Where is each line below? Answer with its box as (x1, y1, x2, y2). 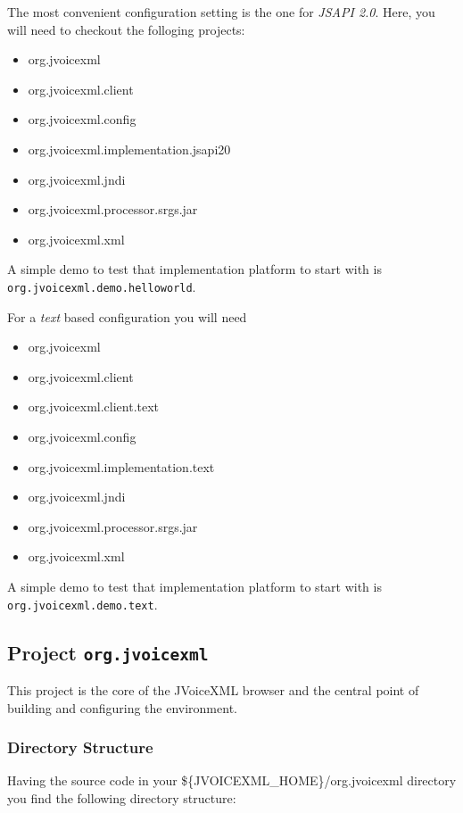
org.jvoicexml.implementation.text (28, 457, 215, 476)
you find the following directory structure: (7, 788, 236, 807)
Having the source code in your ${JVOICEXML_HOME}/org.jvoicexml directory (7, 771, 457, 790)
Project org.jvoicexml (7, 638, 209, 666)
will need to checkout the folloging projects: (7, 20, 245, 38)
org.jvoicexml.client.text (28, 397, 160, 416)
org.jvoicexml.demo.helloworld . (7, 277, 196, 295)
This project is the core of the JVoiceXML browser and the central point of (7, 680, 419, 699)
